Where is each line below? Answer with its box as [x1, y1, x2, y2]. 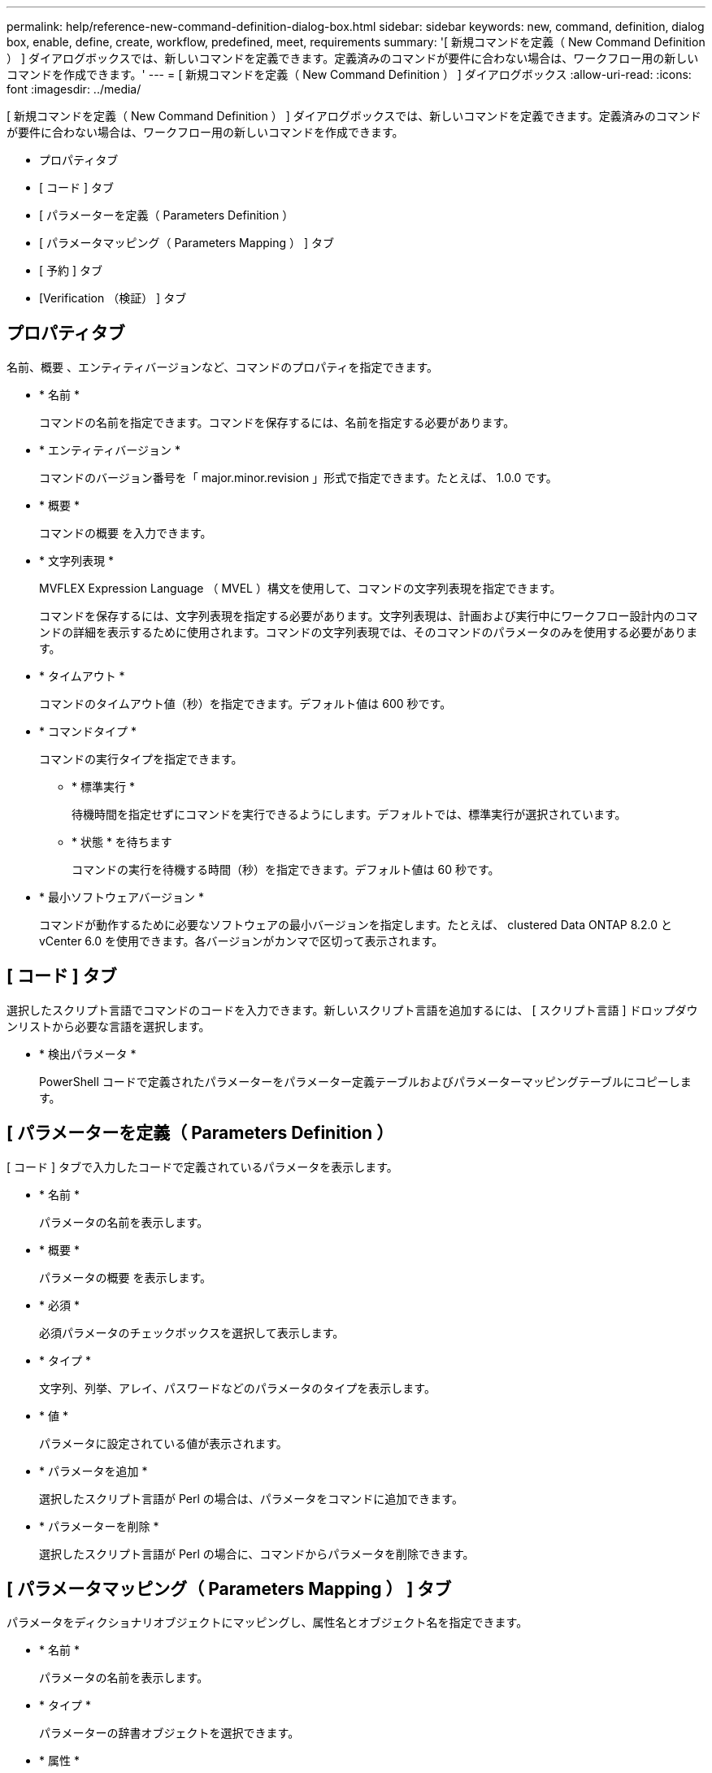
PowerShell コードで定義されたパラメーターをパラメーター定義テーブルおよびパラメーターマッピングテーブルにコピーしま [39, 1074, 692, 1089]
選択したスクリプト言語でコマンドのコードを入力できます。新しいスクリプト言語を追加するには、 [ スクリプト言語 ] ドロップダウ [7, 1002, 698, 1017]
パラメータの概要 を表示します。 [39, 1270, 212, 1284]
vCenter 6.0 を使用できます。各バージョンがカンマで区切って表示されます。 [39, 933, 444, 948]
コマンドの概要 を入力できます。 [39, 525, 212, 540]
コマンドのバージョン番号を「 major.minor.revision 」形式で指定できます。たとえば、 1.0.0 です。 [39, 470, 558, 485]
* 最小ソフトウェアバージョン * [39, 889, 205, 904]
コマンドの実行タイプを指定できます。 [39, 751, 243, 766]
